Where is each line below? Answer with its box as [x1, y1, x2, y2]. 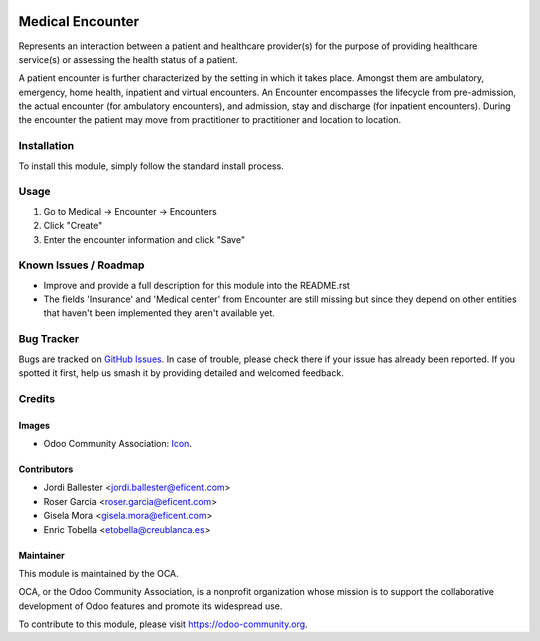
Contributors [18, 463, 74, 475]
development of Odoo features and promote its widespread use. [18, 600, 283, 612]
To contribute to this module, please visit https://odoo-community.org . [18, 618, 309, 630]
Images [18, 419, 50, 431]
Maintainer [18, 549, 65, 561]
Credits [18, 391, 55, 405]
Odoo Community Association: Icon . [43, 437, 192, 449]
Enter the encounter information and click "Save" [43, 233, 245, 245]
